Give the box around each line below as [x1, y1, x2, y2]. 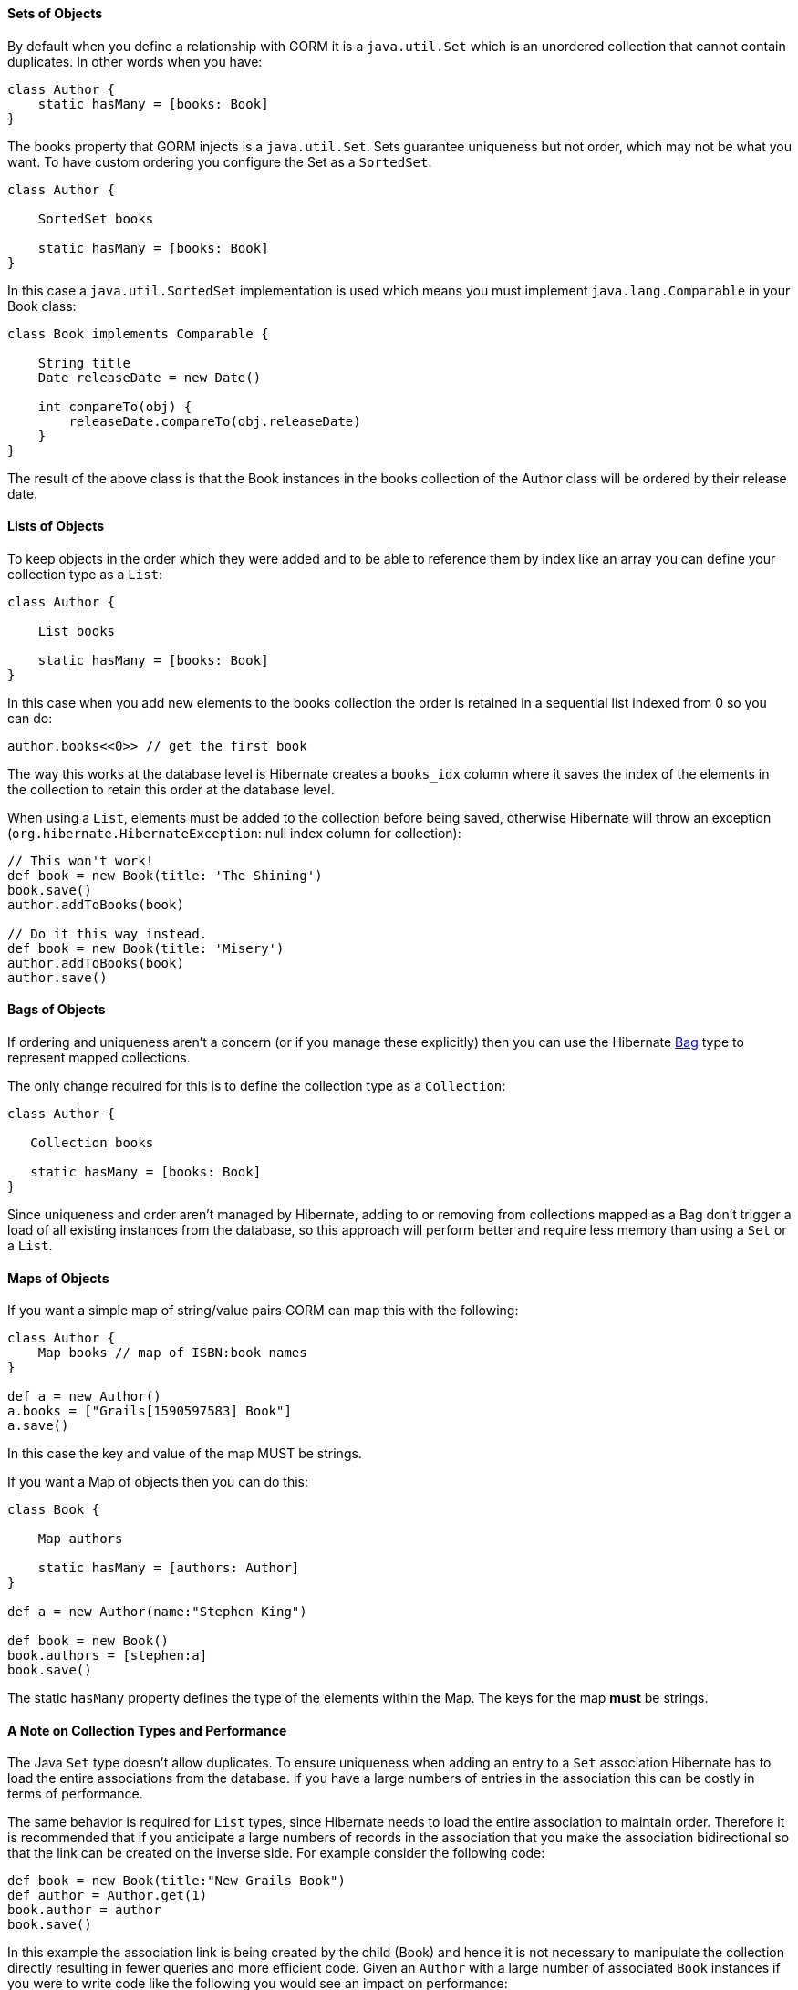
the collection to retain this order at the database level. [7, 781, 335, 797]
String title [37, 355, 130, 370]
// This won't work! [7, 853, 154, 868]
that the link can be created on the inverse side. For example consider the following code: [7, 1845, 545, 1861]
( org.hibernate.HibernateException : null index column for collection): [7, 824, 461, 841]
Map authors [37, 1531, 123, 1547]
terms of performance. [7, 1786, 143, 1802]
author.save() [7, 969, 108, 985]
